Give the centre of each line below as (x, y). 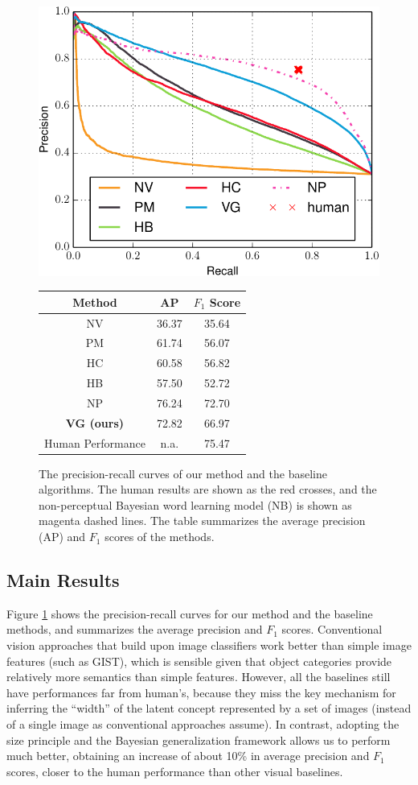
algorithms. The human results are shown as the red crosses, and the (208, 489)
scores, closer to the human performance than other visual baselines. (175, 771)
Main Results (63, 580)
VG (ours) (95, 422)
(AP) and (62, 537)
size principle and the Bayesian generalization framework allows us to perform (199, 740)
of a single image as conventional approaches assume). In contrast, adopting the (203, 724)
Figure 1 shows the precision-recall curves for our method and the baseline (190, 613)
